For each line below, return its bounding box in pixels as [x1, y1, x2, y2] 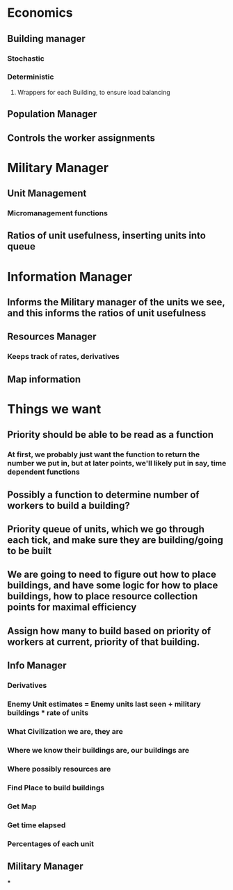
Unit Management [7, 187, 87, 199]
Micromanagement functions [7, 208, 108, 218]
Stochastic [7, 54, 45, 63]
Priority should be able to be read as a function [7, 429, 214, 440]
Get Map [7, 801, 37, 811]
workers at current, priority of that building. [7, 636, 200, 647]
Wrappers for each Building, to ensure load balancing [17, 88, 170, 96]
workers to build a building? [7, 500, 130, 512]
